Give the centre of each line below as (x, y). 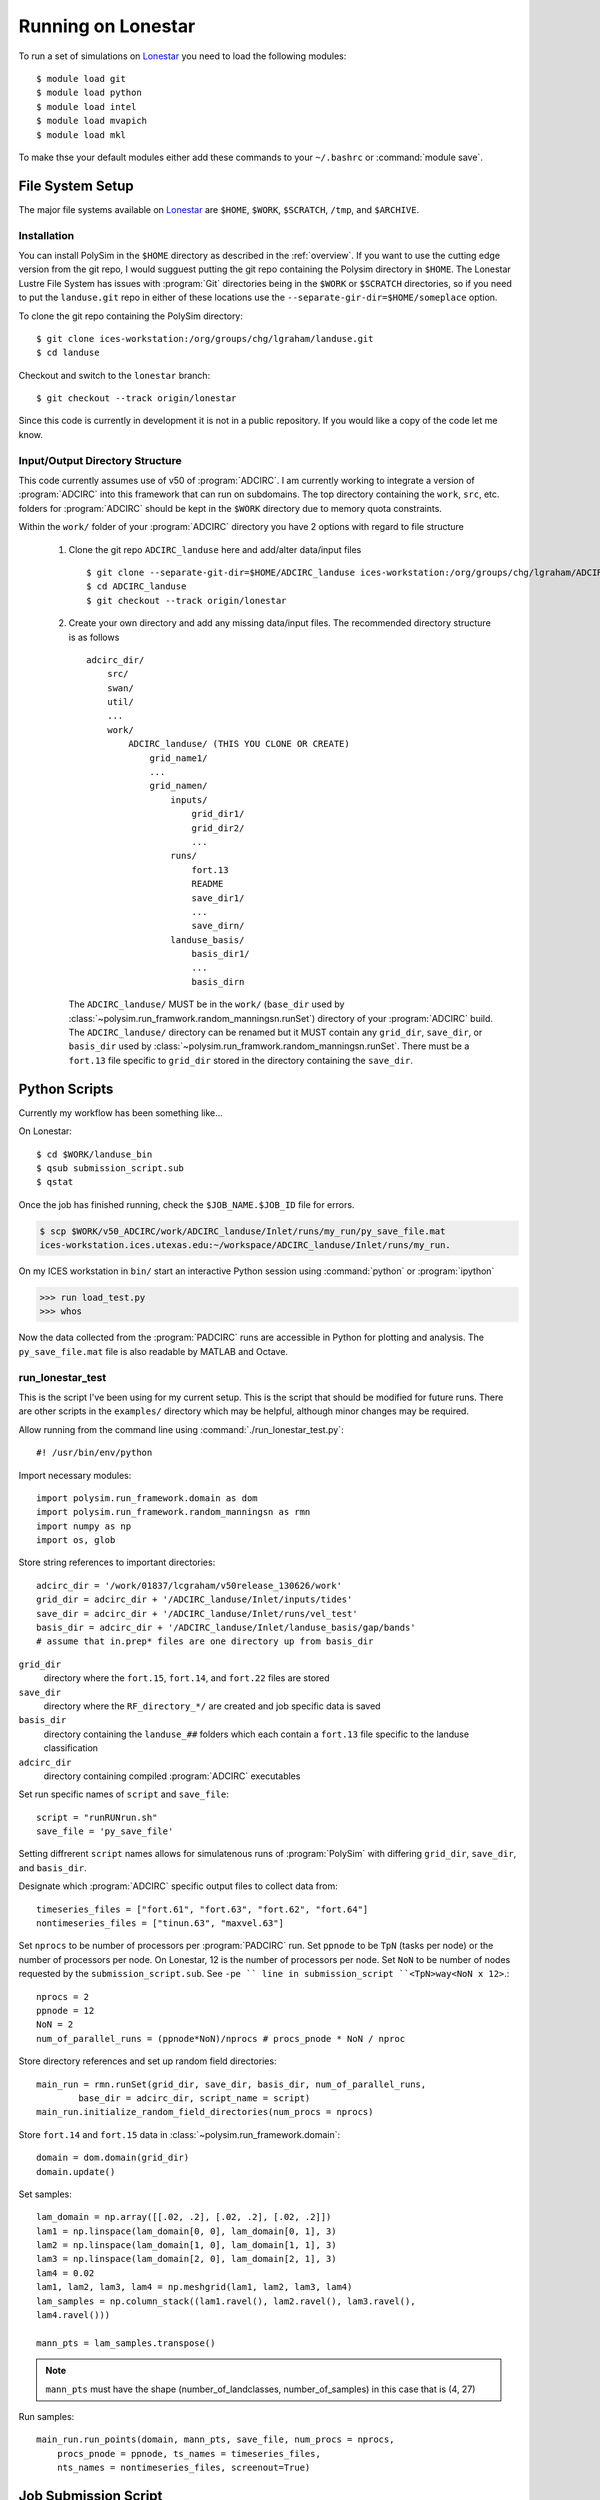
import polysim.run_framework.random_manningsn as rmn (173, 1512)
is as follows (94, 637)
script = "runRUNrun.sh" (97, 1817)
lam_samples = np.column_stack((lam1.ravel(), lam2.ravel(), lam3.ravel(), (226, 2301)
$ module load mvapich (92, 121)
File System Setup (76, 185)
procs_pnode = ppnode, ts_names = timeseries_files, (189, 2453)
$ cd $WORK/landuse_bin (94, 1154)
